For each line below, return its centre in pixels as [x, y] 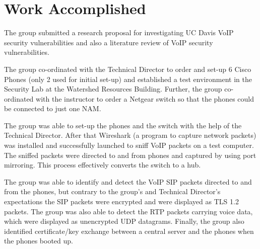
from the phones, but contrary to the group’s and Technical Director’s [112, 191]
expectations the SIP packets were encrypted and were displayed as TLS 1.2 [121, 201]
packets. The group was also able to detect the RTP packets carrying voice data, [128, 211]
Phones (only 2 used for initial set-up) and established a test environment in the [128, 79]
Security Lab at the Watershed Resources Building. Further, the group [113, 89]
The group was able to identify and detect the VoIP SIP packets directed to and [128, 181]
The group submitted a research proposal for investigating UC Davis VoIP [119, 32]
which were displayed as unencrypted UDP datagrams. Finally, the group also [124, 221]
